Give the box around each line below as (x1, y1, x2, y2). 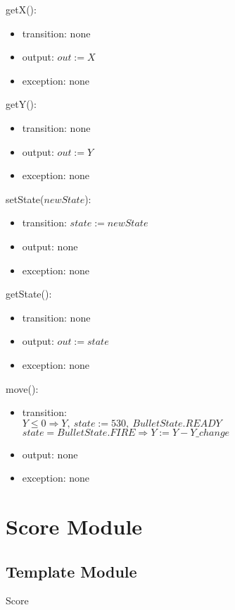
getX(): (6, 2, 37, 16)
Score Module (6, 512, 143, 541)
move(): (6, 381, 39, 396)
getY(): (6, 97, 37, 111)
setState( (6, 191, 44, 206)
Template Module (6, 560, 137, 582)
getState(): (6, 286, 52, 301)
